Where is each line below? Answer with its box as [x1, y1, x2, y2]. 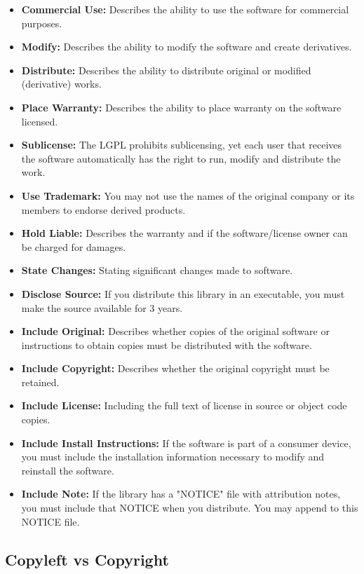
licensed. [21, 114, 58, 128]
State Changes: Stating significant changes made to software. [21, 263, 293, 278]
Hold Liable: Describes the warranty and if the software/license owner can [21, 226, 348, 240]
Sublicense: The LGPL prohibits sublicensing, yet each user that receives [21, 137, 342, 152]
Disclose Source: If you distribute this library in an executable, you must [21, 286, 345, 301]
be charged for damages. [21, 239, 126, 254]
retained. [21, 374, 60, 389]
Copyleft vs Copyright [5, 548, 169, 570]
